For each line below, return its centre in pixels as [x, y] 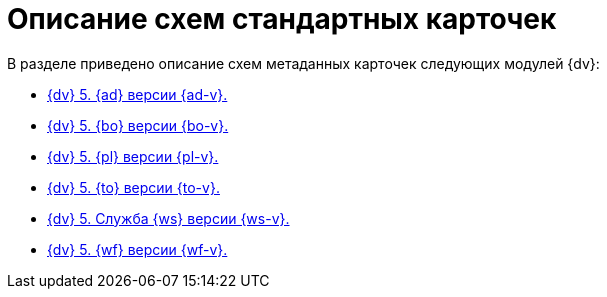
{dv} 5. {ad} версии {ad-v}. [137, 94]
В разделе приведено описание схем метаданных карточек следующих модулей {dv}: [303, 63]
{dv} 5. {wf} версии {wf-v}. [137, 249]
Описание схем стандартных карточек [282, 19]
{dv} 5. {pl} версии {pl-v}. [133, 156]
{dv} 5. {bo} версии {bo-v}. [138, 125]
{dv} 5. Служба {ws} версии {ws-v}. [168, 218]
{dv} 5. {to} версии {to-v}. [133, 187]
